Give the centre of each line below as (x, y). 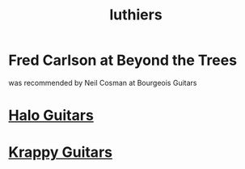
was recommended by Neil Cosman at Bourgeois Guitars (103, 82)
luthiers (136, 15)
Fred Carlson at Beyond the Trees (122, 60)
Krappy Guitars (61, 152)
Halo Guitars (51, 116)
